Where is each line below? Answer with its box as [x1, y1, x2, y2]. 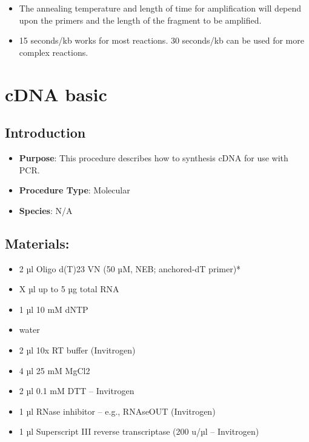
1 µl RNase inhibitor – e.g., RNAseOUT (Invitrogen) [19, 404, 216, 417]
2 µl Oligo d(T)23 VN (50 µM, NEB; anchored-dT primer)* [19, 262, 241, 275]
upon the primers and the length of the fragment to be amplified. [19, 13, 262, 26]
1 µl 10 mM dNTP [19, 303, 88, 315]
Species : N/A [19, 204, 73, 216]
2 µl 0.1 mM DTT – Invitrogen [19, 384, 135, 397]
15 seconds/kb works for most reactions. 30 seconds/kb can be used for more [19, 34, 304, 47]
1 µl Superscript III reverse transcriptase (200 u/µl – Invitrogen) [19, 425, 259, 438]
